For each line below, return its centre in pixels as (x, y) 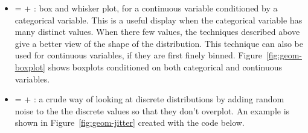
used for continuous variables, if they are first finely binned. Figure (138, 55)
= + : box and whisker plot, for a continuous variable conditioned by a (146, 8)
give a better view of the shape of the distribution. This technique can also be (159, 43)
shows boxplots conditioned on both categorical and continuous (165, 66)
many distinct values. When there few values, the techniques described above (157, 32)
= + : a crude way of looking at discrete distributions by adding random (149, 99)
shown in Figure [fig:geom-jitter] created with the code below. (130, 122)
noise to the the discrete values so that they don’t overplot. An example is (152, 110)
